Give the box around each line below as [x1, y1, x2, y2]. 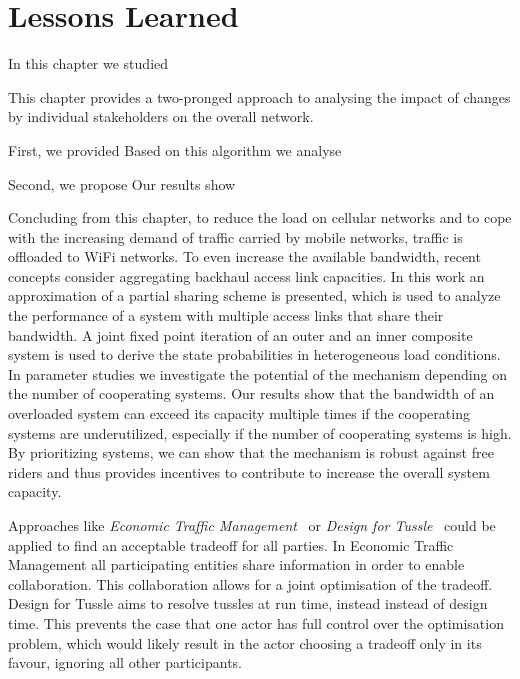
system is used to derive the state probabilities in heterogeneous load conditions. [8, 344, 501, 365]
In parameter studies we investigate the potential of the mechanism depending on [8, 363, 507, 384]
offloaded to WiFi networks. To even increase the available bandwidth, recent [8, 246, 481, 267]
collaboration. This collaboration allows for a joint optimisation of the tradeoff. [8, 573, 493, 594]
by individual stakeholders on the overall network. [8, 106, 314, 127]
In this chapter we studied [8, 53, 169, 74]
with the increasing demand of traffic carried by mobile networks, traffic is [8, 226, 463, 247]
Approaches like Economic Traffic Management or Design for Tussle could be [8, 515, 496, 535]
